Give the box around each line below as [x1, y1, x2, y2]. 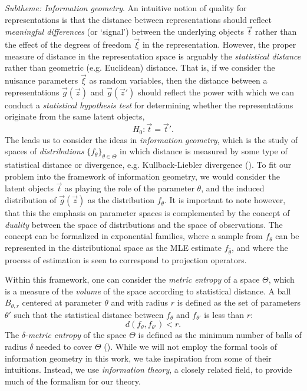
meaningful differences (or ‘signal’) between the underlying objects [5, 25, 245, 38]
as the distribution [88, 194, 155, 206]
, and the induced [201, 182, 265, 194]
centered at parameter [22, 296, 102, 309]
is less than [204, 308, 245, 320]
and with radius [111, 296, 169, 309]
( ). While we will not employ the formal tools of [104, 340, 278, 353]
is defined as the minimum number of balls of [138, 329, 302, 341]
